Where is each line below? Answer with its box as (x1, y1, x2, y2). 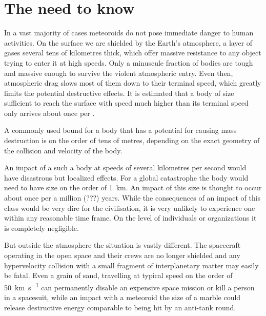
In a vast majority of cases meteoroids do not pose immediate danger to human (4, 27, 254, 38)
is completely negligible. (4, 222, 79, 233)
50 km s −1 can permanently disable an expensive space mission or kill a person (4, 280, 255, 292)
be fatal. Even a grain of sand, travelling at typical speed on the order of (4, 270, 233, 281)
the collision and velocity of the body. (4, 145, 122, 155)
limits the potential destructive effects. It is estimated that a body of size (4, 87, 234, 98)
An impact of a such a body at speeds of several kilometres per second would (4, 162, 247, 173)
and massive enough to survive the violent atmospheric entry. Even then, (4, 67, 233, 78)
